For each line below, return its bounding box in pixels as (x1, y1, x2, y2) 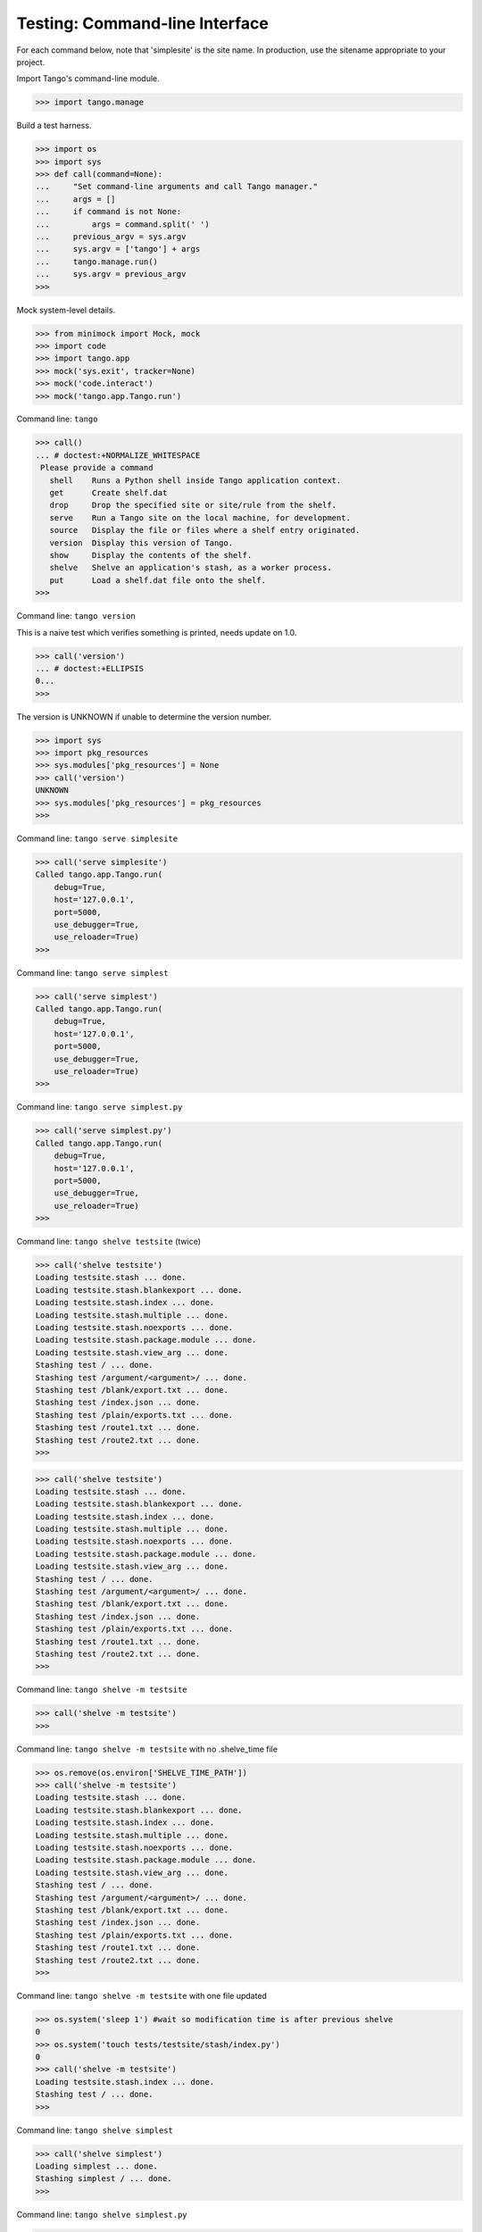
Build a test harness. (16, 121, 92, 131)
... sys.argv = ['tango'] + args (35, 244, 201, 254)
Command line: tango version (16, 611, 136, 621)
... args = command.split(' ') (35, 219, 210, 229)
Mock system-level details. (16, 304, 116, 315)
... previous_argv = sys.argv (35, 232, 187, 242)
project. (16, 56, 46, 67)
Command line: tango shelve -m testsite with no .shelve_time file (16, 1744, 278, 1754)
